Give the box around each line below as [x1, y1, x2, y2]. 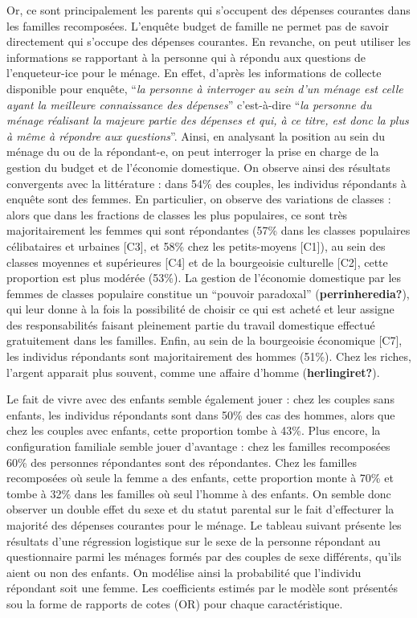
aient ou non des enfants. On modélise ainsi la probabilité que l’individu [6, 563, 362, 580]
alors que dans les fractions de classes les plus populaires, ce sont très [6, 206, 348, 223]
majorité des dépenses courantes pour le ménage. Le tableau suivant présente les [6, 517, 402, 533]
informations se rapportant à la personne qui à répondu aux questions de [6, 48, 366, 65]
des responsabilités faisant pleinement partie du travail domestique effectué [6, 316, 375, 333]
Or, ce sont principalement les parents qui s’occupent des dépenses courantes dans [6, 2, 411, 18]
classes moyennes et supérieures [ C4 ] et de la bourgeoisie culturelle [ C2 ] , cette [6, 253, 388, 270]
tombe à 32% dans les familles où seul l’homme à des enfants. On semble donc [6, 485, 391, 501]
